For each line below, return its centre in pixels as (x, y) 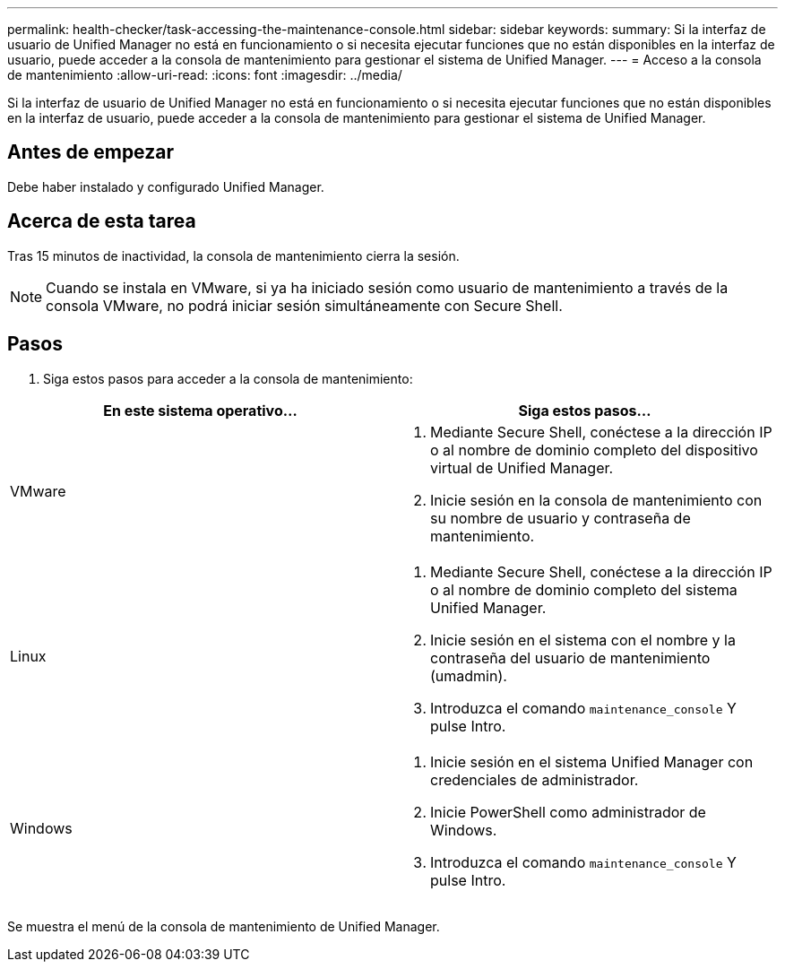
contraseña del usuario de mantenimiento (570, 658)
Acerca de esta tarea (102, 221)
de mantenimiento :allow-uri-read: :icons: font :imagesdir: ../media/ (205, 75)
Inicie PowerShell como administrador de (568, 812)
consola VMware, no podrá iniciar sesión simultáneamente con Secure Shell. (304, 305)
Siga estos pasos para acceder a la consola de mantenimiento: (228, 378)
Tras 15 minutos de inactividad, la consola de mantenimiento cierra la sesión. (233, 255)
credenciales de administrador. (535, 779)
